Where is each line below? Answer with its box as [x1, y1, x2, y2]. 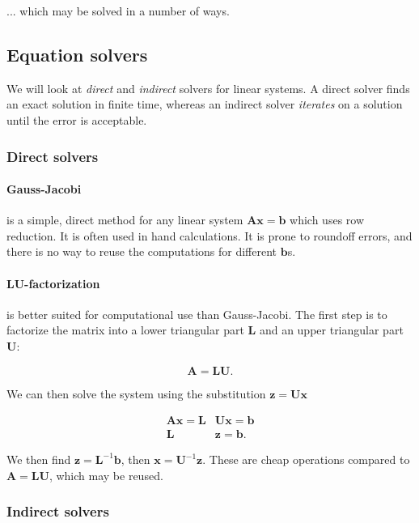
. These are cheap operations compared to [202, 451, 410, 468]
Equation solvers [6, 41, 148, 66]
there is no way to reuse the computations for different [6, 243, 277, 260]
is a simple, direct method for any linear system [6, 211, 243, 228]
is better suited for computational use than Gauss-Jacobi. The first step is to [6, 305, 387, 322]
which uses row [290, 211, 365, 228]
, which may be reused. [49, 466, 163, 483]
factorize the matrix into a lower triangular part [6, 321, 244, 338]
